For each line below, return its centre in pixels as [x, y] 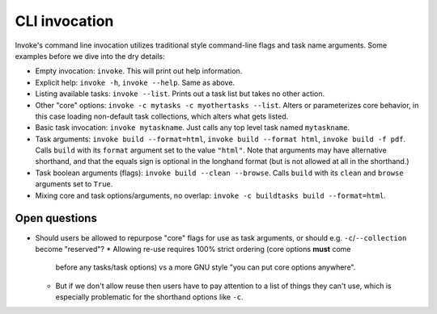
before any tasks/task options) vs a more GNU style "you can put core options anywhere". [206, 267]
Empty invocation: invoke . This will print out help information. [139, 71]
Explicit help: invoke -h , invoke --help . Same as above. [135, 82]
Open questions [56, 218]
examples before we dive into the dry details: [90, 56]
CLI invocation [64, 21]
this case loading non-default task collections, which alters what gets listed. [162, 116]
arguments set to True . [74, 184]
